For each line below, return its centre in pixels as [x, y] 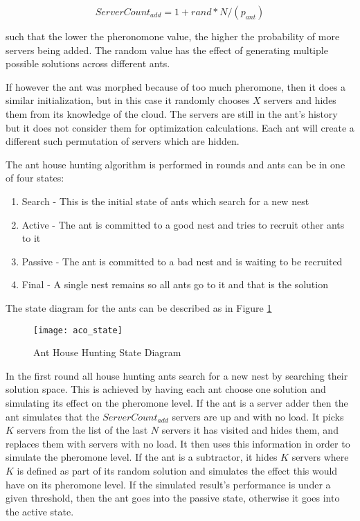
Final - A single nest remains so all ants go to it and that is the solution [175, 284]
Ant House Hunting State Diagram [107, 352]
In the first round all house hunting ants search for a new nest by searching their [177, 375]
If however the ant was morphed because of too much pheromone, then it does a [176, 86]
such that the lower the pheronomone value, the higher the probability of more [173, 36]
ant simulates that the [53, 416]
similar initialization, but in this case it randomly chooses [128, 100]
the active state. [40, 511]
